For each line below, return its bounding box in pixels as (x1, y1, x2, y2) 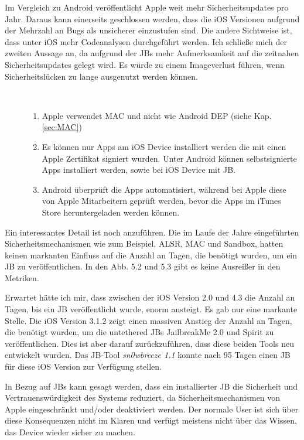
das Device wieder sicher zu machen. (5, 426, 135, 438)
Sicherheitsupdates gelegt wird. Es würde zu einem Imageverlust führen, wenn (5, 58, 285, 70)
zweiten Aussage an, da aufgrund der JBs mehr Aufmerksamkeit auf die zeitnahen (5, 47, 299, 59)
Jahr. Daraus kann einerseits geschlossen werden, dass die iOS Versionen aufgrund (5, 12, 300, 25)
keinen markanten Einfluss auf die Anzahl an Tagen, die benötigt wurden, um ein (5, 248, 298, 261)
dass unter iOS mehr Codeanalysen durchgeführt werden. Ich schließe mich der (5, 35, 287, 47)
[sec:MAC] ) (42, 121, 82, 133)
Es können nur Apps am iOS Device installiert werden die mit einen (42, 140, 286, 152)
